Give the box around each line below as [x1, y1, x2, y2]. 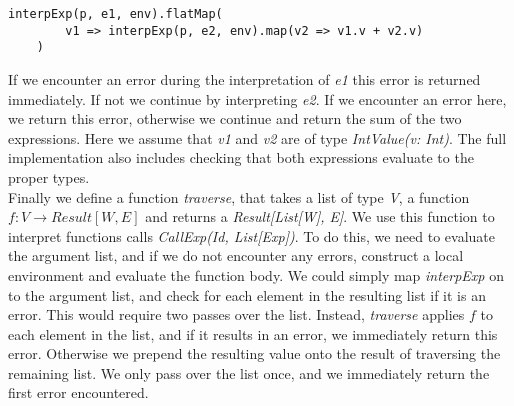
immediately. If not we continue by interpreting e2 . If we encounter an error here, [8, 88, 507, 109]
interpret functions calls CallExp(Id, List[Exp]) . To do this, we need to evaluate [8, 225, 495, 246]
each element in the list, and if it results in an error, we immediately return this [8, 323, 498, 344]
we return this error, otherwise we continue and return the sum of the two [8, 108, 462, 129]
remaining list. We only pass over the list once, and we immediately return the [8, 362, 490, 383]
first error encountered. [8, 382, 149, 403]
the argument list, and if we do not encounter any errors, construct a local [8, 245, 464, 266]
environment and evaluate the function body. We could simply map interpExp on [8, 264, 504, 285]
